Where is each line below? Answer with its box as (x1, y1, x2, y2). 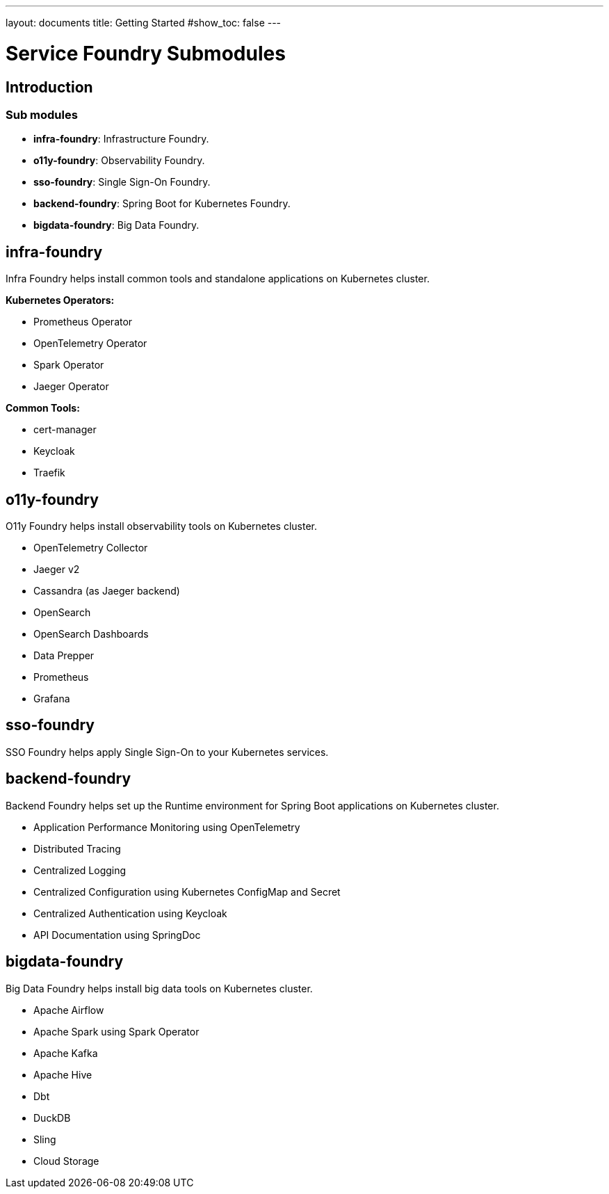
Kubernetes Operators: (6, 294, 115, 307)
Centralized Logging (33, 864, 127, 876)
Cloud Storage (33, 1154, 99, 1167)
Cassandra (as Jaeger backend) (33, 584, 180, 597)
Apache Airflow (33, 1003, 104, 1016)
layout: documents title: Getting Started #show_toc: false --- (6, 17, 282, 29)
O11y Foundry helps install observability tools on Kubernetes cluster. (6, 519, 318, 532)
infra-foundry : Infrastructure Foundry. (33, 133, 209, 145)
